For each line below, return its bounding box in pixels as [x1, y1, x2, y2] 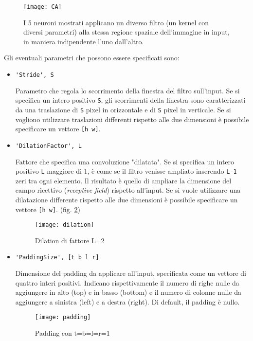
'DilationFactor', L [15, 142, 82, 149]
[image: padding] [35, 314, 91, 321]
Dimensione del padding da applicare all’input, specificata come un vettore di [15, 268, 246, 278]
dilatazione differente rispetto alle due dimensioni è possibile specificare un [15, 194, 238, 204]
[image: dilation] [35, 221, 94, 229]
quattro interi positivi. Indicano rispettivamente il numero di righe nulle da [15, 277, 239, 287]
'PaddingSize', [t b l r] [15, 254, 99, 261]
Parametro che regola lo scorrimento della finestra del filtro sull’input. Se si [15, 85, 240, 95]
